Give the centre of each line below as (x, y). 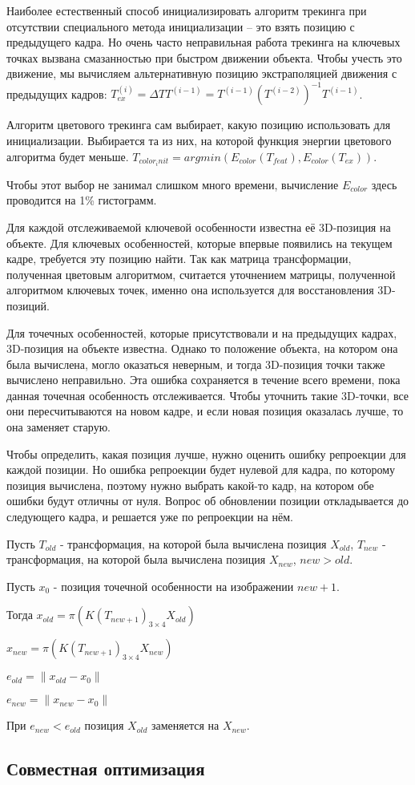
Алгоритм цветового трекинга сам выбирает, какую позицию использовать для (199, 125)
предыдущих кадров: (57, 93)
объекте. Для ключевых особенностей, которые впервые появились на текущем (199, 243)
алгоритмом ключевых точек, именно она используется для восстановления (190, 290)
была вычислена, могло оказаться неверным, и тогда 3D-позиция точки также (196, 364)
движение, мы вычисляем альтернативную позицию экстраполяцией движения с (202, 73)
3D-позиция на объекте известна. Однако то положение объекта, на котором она (202, 348)
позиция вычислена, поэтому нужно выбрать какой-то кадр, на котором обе (190, 485)
